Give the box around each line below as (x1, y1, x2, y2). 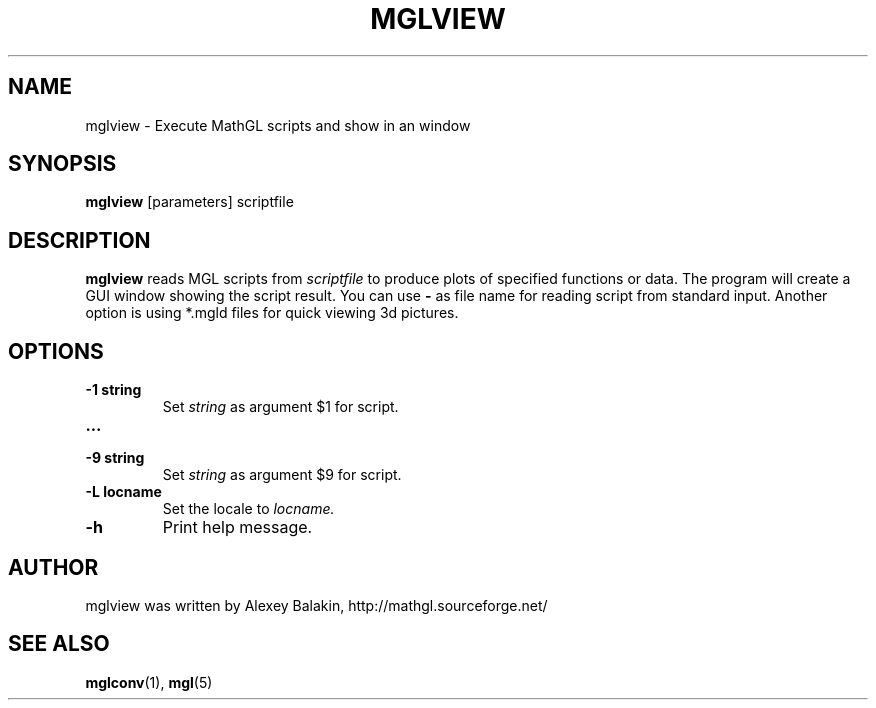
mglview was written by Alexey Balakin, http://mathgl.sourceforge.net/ (85, 596, 548, 614)
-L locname (85, 483, 162, 501)
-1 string (85, 381, 142, 399)
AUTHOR (8, 554, 99, 580)
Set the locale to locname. (162, 500, 335, 518)
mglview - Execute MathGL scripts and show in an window (85, 116, 471, 134)
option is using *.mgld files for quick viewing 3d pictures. (85, 304, 459, 322)
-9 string (85, 449, 145, 467)
